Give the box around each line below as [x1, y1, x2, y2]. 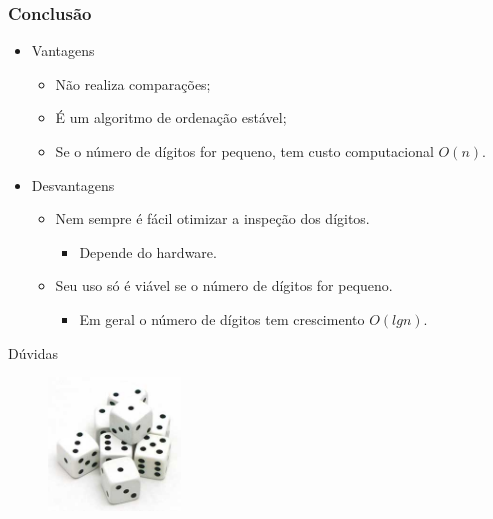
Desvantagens [31, 174, 115, 195]
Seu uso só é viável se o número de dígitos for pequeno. [55, 275, 393, 296]
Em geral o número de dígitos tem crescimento [79, 308, 365, 329]
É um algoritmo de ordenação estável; [55, 107, 287, 128]
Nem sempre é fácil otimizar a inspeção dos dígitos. [55, 208, 370, 229]
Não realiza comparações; [55, 73, 211, 94]
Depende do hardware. [79, 241, 217, 262]
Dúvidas [8, 342, 59, 363]
